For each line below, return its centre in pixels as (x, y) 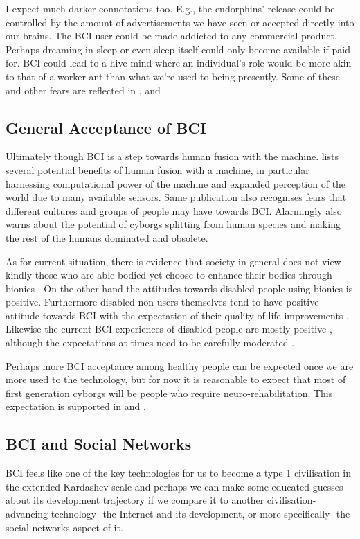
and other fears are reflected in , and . (86, 90)
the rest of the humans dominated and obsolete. (107, 237)
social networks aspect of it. (64, 527)
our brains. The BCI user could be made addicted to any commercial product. (171, 36)
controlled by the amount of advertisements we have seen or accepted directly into (180, 22)
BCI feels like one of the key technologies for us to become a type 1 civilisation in (179, 473)
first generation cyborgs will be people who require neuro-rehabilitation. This (169, 392)
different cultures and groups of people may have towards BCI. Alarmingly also (174, 210)
